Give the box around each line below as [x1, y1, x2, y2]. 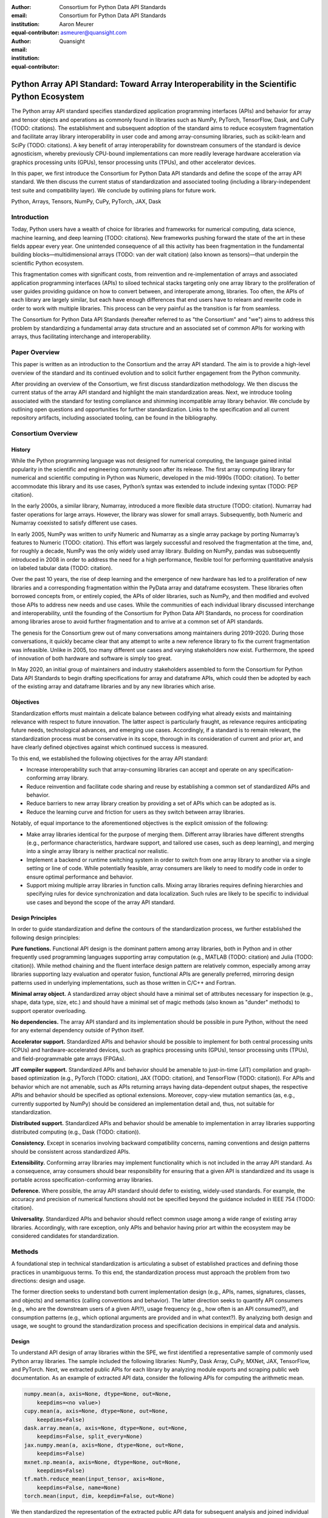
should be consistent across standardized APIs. [11, 1148, 131, 1155]
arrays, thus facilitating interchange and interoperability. [11, 333, 151, 340]
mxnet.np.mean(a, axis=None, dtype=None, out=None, [24, 1458, 182, 1466]
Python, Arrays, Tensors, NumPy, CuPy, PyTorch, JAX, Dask [11, 198, 162, 205]
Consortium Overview [11, 429, 78, 438]
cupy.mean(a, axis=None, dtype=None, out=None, [24, 1407, 168, 1415]
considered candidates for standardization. [11, 1233, 119, 1240]
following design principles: [11, 934, 80, 941]
